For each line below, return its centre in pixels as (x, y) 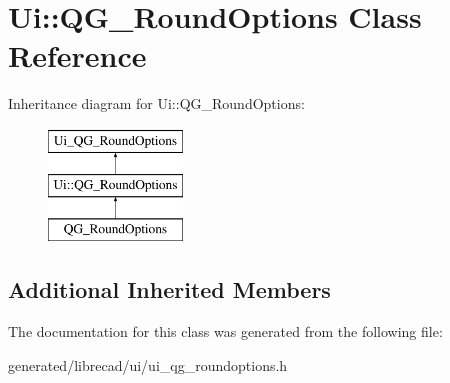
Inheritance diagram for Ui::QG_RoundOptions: (156, 103)
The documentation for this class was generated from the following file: (225, 331)
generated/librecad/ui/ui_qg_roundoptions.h (148, 364)
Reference (77, 55)
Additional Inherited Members (169, 289)
